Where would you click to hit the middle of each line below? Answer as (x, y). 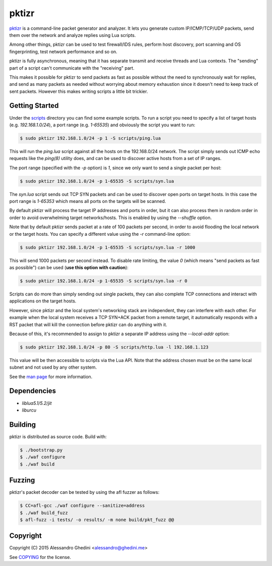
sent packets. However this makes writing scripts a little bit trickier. (79, 91)
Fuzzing (22, 480)
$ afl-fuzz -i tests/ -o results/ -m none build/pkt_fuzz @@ (97, 520)
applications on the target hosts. (43, 301)
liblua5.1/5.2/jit (37, 403)
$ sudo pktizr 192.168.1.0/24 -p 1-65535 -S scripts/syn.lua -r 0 (104, 281)
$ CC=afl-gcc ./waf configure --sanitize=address (82, 506)
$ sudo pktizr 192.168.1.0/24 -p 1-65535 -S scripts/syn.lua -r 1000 (108, 247)
